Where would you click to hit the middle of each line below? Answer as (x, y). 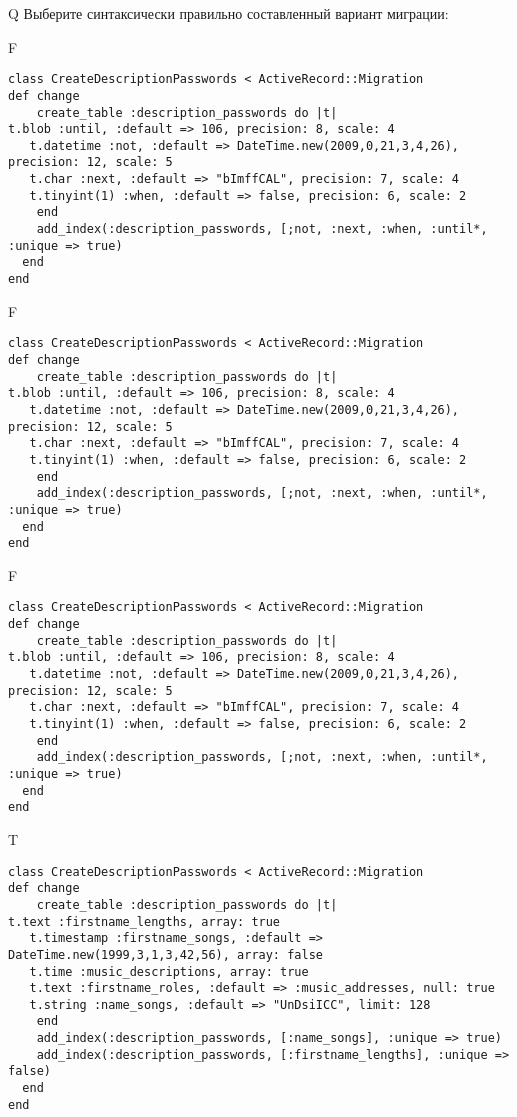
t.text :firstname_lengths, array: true (144, 921)
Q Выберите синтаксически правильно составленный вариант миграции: (228, 13)
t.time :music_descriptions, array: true (169, 971)
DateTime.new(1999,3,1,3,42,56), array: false (165, 954)
